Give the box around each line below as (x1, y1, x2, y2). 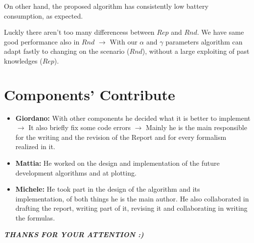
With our (110, 36, 138, 46)
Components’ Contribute (4, 84, 175, 104)
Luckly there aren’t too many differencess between (4, 27, 155, 37)
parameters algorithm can (165, 36, 243, 46)
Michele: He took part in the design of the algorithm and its (15, 184, 200, 194)
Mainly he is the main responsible (146, 122, 247, 133)
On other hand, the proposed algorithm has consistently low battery (4, 1, 208, 11)
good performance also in (4, 36, 80, 46)
